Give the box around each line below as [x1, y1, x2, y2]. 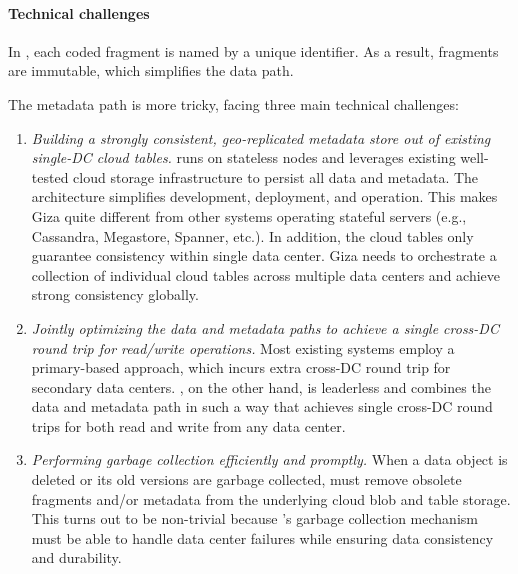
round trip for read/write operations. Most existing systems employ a [31, 337, 455, 358]
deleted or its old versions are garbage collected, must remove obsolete [31, 469, 462, 490]
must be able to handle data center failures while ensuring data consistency [31, 527, 494, 548]
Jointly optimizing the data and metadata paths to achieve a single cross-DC [31, 317, 499, 338]
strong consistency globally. [31, 284, 199, 305]
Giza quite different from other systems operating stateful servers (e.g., [31, 205, 467, 226]
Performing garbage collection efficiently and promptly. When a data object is [31, 449, 508, 470]
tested [31, 166, 69, 187]
